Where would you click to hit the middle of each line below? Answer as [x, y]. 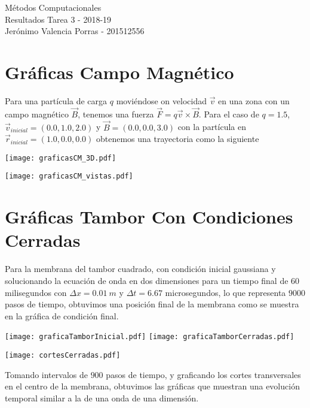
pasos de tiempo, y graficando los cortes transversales [203, 374]
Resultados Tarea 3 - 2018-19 [58, 19]
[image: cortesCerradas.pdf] [63, 355]
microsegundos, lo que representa [225, 292]
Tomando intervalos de [46, 374]
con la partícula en [212, 127]
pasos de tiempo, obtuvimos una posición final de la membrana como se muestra [152, 304]
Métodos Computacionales [53, 7]
